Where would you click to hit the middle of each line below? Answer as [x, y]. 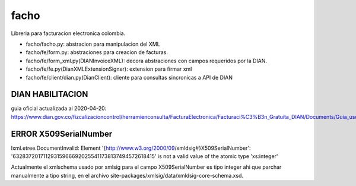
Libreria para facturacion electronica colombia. [68, 33]
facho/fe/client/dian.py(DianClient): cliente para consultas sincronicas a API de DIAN [129, 77]
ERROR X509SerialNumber [62, 134]
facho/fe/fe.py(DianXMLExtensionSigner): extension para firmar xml [109, 69]
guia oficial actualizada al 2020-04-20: [59, 108]
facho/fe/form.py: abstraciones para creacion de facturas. [97, 52]
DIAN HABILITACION [50, 94]
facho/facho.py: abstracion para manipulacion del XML [93, 44]
